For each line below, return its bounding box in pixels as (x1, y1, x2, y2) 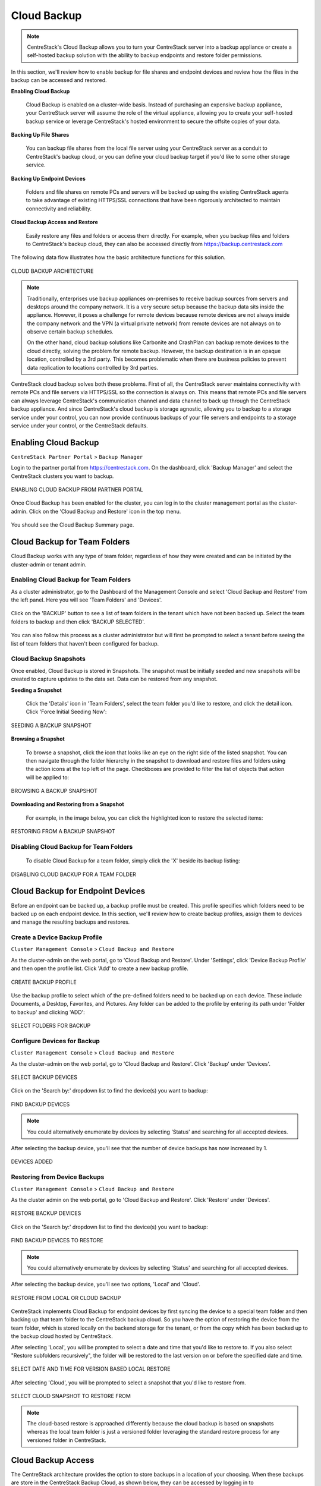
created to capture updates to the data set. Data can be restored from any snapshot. (11, 675, 218, 683)
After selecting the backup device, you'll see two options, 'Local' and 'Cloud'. (11, 1281, 200, 1288)
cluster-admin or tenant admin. (11, 561, 87, 568)
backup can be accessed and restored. (11, 77, 107, 84)
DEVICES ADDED (11, 1158, 53, 1165)
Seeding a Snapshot (11, 687, 62, 694)
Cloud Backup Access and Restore (11, 219, 98, 226)
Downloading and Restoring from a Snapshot (11, 801, 124, 808)
